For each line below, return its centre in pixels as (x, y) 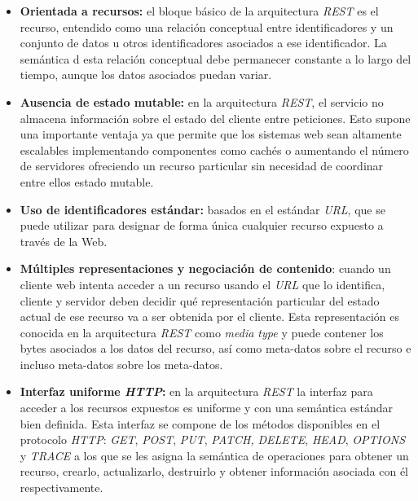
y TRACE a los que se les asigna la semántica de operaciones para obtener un (214, 455)
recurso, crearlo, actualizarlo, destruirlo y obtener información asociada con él (214, 471)
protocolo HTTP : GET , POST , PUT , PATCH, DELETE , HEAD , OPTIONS (212, 439)
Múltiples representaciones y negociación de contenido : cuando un (205, 268)
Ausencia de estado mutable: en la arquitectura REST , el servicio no (202, 101)
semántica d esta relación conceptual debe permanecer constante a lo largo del (216, 58)
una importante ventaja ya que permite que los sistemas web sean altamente (211, 134)
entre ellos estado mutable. (87, 181)
